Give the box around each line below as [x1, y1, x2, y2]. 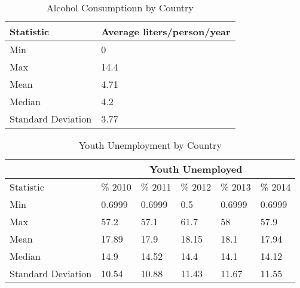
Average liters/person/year [101, 24, 231, 38]
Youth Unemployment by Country [78, 138, 222, 152]
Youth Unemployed [149, 162, 243, 176]
